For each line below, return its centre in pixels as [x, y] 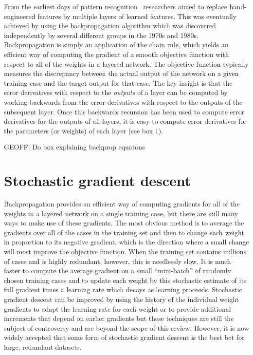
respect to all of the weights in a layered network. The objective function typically [126, 64]
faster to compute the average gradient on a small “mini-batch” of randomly [117, 271]
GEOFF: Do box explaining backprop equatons [74, 147]
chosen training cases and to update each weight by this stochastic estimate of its [125, 280]
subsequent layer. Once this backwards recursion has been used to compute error [124, 111]
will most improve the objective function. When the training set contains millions [125, 251]
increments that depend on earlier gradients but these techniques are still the [119, 318]
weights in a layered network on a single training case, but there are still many [121, 213]
